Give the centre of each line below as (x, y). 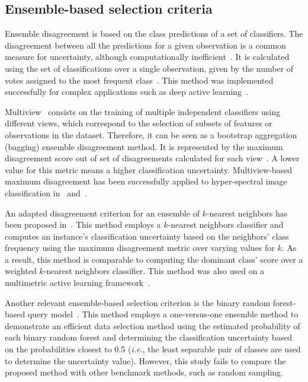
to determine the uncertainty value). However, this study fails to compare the (145, 360)
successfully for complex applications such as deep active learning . (126, 92)
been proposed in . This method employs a (83, 225)
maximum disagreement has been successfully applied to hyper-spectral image (146, 181)
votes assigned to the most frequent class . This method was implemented (139, 80)
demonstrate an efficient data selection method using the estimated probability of (153, 325)
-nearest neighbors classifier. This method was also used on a (154, 271)
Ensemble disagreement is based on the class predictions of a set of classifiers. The (154, 34)
